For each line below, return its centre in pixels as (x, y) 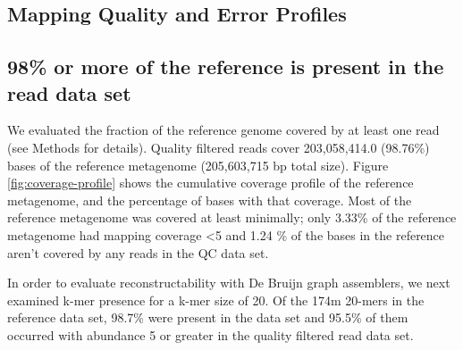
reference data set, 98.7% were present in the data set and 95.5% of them (208, 317)
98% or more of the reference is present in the (226, 67)
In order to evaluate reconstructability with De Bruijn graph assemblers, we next (229, 283)
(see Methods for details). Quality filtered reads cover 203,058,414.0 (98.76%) (219, 147)
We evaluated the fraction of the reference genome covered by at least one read (223, 130)
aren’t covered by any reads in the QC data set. (138, 252)
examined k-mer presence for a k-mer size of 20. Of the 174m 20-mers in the (216, 300)
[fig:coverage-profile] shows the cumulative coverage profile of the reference (210, 183)
